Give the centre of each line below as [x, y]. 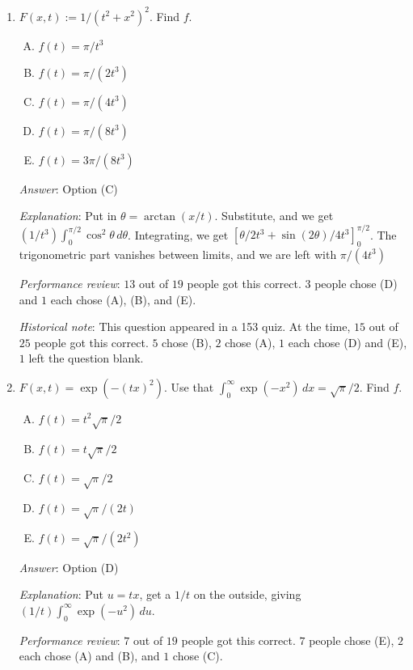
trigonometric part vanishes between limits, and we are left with [178, 254]
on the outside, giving [247, 594]
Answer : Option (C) [68, 188]
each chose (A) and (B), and [89, 656]
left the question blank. [86, 358]
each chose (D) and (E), [348, 342]
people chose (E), [352, 640]
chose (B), [187, 342]
